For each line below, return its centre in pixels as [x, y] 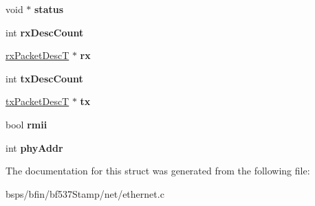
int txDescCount [44, 78]
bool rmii [26, 124]
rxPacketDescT [37, 55]
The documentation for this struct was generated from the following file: [158, 171]
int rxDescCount [45, 32]
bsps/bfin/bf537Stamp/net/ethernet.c [85, 193]
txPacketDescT [37, 101]
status [49, 9]
